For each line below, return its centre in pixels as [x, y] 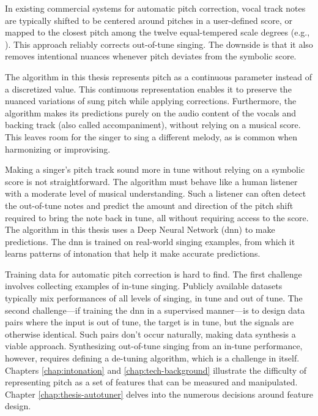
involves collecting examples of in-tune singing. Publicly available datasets [144, 286]
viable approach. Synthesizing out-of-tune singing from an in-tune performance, [154, 346]
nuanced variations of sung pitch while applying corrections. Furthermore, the [151, 101]
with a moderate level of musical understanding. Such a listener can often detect [156, 193]
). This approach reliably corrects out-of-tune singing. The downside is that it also [159, 44]
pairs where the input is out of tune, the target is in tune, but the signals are [150, 322]
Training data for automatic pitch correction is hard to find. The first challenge [153, 274]
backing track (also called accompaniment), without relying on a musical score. [153, 125]
